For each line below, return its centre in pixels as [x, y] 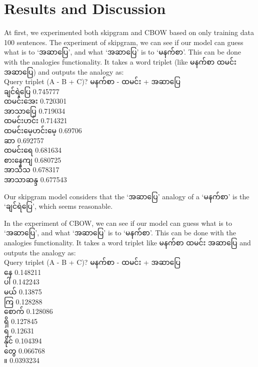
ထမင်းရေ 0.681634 [33, 150]
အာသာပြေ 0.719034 [35, 110]
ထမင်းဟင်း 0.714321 [36, 120]
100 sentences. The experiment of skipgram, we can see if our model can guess [124, 42]
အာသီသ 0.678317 [32, 169]
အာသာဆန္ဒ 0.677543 [35, 179]
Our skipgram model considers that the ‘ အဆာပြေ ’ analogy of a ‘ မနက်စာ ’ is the [127, 196]
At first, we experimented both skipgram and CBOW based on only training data [129, 32]
